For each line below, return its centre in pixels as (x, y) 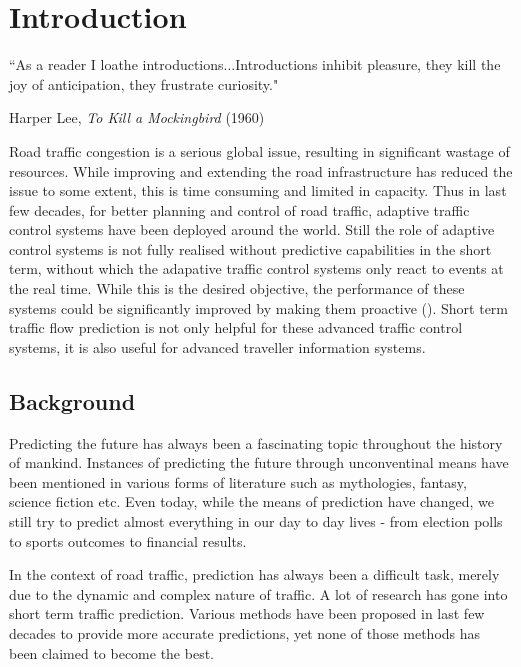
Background (72, 400)
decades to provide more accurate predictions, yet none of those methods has (245, 632)
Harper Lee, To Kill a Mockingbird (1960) (137, 117)
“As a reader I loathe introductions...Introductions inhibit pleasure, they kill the (255, 64)
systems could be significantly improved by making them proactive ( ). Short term (259, 307)
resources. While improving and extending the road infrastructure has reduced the (261, 170)
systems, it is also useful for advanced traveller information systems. (217, 346)
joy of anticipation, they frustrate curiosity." (144, 83)
